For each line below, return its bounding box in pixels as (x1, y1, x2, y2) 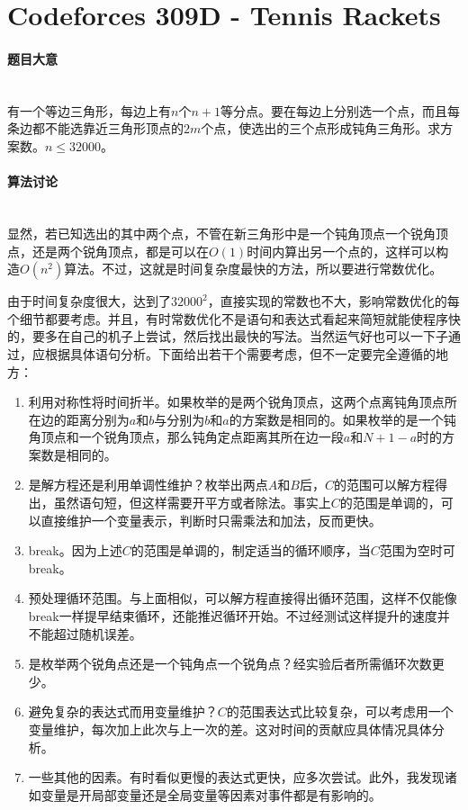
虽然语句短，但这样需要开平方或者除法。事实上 (53, 493, 331, 512)
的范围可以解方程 (333, 475, 435, 494)
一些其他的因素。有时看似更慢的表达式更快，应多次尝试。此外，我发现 (28, 768, 445, 787)
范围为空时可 (379, 541, 455, 560)
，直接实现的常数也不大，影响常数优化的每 (207, 292, 460, 310)
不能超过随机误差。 (28, 624, 142, 643)
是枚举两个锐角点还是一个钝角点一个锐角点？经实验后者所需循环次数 (28, 654, 432, 673)
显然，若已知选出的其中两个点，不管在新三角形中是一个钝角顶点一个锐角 (7, 223, 436, 242)
